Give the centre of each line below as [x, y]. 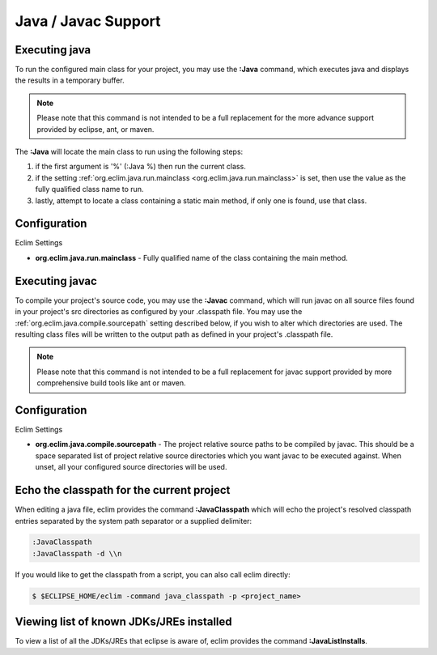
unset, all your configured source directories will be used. [131, 467]
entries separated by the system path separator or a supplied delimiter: [134, 521]
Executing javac [56, 281]
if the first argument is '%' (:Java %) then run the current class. [140, 167]
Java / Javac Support [88, 21]
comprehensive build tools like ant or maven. [111, 383]
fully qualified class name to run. [89, 189]
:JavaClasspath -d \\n [77, 553]
